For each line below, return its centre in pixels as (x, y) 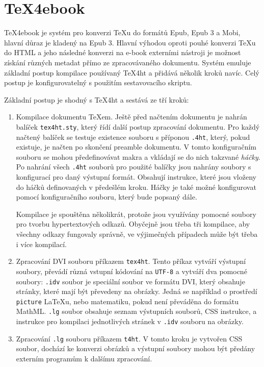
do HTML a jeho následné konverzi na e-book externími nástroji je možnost (123, 52)
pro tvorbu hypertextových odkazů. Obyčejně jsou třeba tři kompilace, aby (133, 224)
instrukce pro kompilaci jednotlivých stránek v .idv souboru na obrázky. (130, 321)
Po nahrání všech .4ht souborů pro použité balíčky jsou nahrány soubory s (134, 167)
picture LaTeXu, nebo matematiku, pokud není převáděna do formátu (127, 301)
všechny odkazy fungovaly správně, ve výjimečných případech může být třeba (137, 234)
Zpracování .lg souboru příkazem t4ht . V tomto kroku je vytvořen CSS (129, 338)
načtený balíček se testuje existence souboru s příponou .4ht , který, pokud (133, 137)
